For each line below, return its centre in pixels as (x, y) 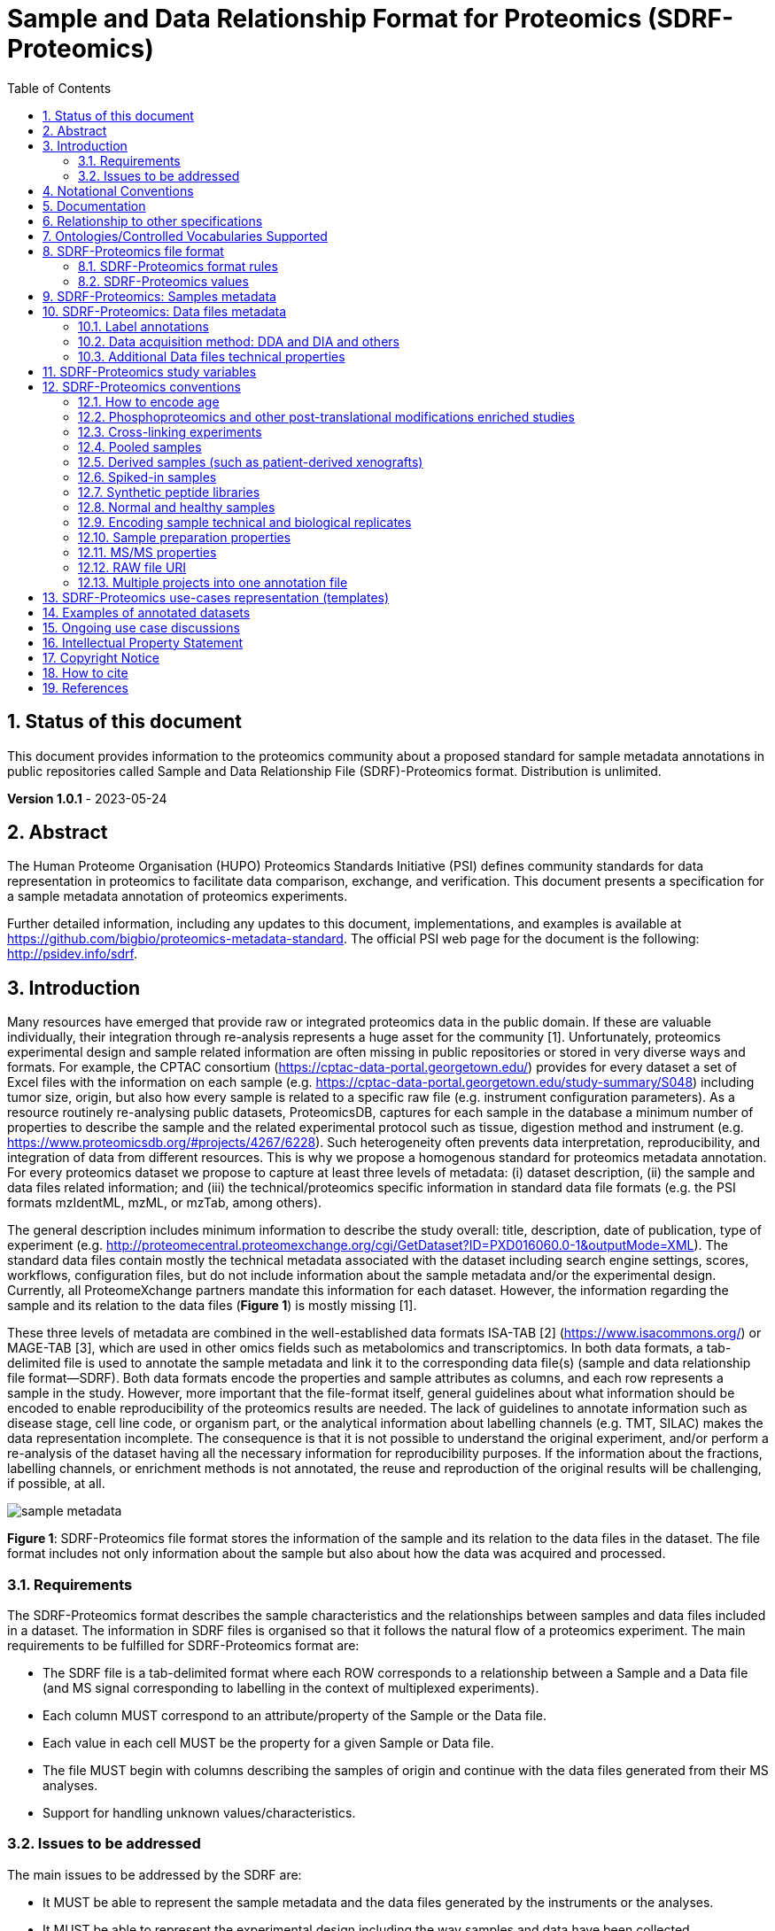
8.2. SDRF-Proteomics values (163, 281)
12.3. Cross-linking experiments (170, 431)
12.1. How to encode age (149, 401)
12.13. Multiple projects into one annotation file (213, 582)
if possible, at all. (56, 1484)
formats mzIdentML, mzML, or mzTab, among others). (165, 1203)
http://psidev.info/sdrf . (72, 954)
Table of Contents (59, 88)
